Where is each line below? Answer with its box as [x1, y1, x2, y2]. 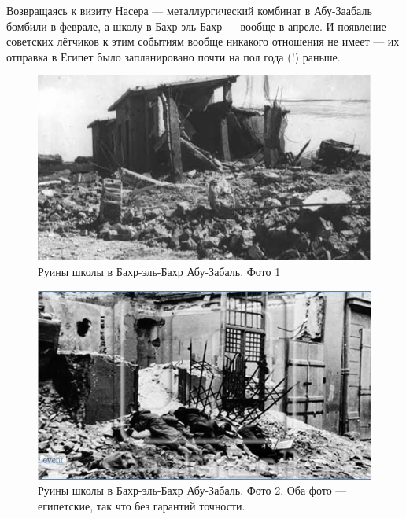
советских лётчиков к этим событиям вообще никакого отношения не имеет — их [6, 33, 400, 50]
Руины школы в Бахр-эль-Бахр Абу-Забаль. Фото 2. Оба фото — [38, 482, 347, 499]
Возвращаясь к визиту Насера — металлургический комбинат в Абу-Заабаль [6, 2, 372, 18]
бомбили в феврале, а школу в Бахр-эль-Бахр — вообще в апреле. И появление [6, 17, 386, 34]
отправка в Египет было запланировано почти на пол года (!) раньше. [6, 48, 341, 64]
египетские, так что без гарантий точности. [38, 497, 245, 513]
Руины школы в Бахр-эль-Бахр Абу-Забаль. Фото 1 [38, 263, 281, 279]
